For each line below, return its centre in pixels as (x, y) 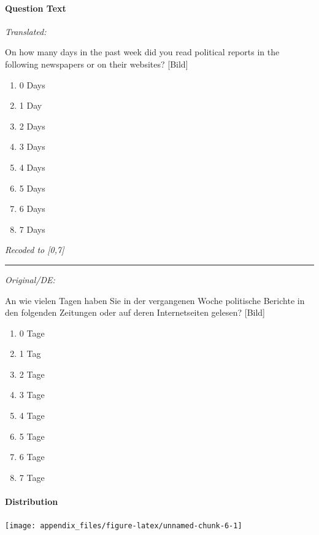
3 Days (32, 146)
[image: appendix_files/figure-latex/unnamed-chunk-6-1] (124, 526)
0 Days (32, 84)
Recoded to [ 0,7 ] (35, 250)
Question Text (36, 8)
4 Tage (32, 416)
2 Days (32, 126)
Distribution (32, 502)
